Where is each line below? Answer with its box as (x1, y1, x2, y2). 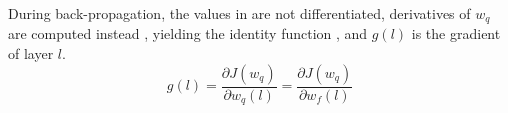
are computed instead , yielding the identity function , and (8, 23, 368, 44)
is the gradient (411, 23, 501, 44)
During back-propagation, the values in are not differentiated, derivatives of (8, 3, 471, 23)
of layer (8, 43, 54, 64)
